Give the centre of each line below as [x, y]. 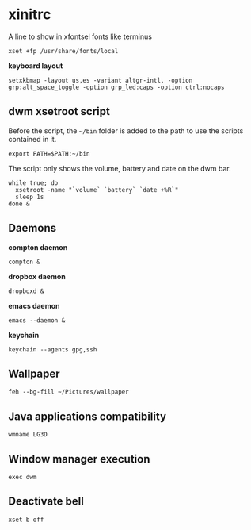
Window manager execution [79, 459]
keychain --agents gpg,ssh [53, 349]
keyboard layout [36, 66]
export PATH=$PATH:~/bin [49, 154]
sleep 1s [30, 197]
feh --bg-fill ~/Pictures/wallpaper [68, 392]
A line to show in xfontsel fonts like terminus [80, 36]
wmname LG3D [28, 435]
